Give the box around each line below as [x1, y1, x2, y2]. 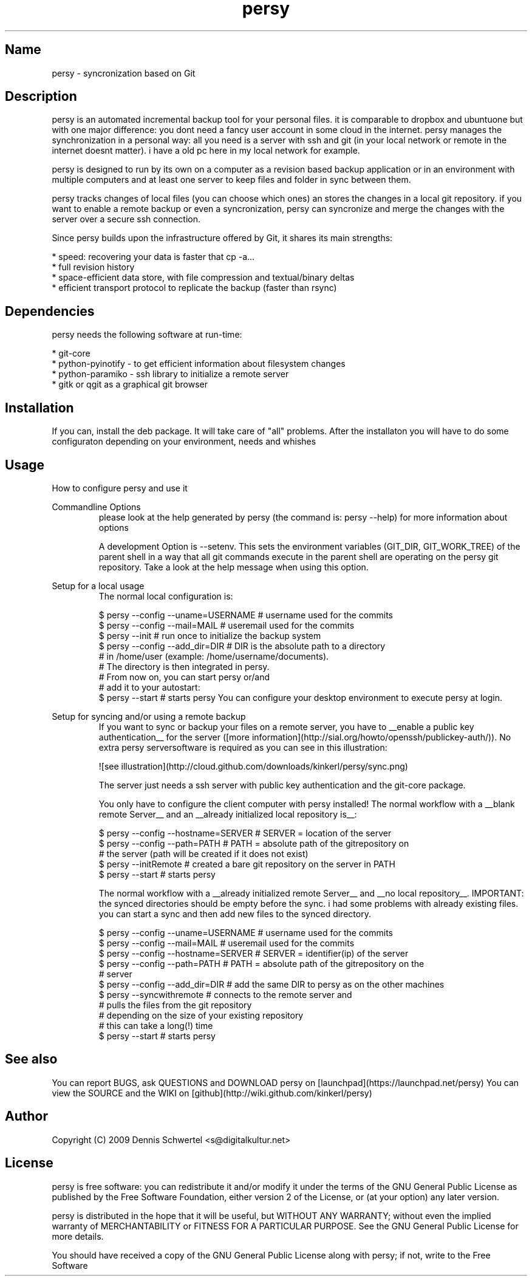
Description [5, 89, 77, 104]
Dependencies [5, 303, 95, 319]
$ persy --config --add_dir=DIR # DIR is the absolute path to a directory [98, 640, 386, 651]
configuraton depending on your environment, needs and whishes [52, 436, 316, 447]
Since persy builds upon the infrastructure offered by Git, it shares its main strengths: [52, 233, 393, 244]
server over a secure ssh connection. [52, 214, 201, 225]
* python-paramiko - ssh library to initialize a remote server [52, 369, 289, 380]
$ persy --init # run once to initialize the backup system [98, 630, 321, 641]
